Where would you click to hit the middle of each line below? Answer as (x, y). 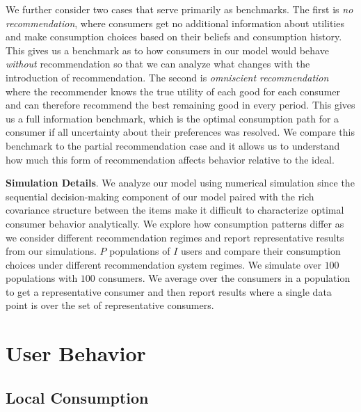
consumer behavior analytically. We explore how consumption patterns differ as (175, 223)
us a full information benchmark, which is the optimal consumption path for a (173, 118)
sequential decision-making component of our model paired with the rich (160, 196)
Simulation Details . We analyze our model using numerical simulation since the (180, 183)
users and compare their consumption (260, 251)
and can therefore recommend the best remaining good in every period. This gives (180, 105)
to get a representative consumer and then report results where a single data (169, 291)
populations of (140, 251)
